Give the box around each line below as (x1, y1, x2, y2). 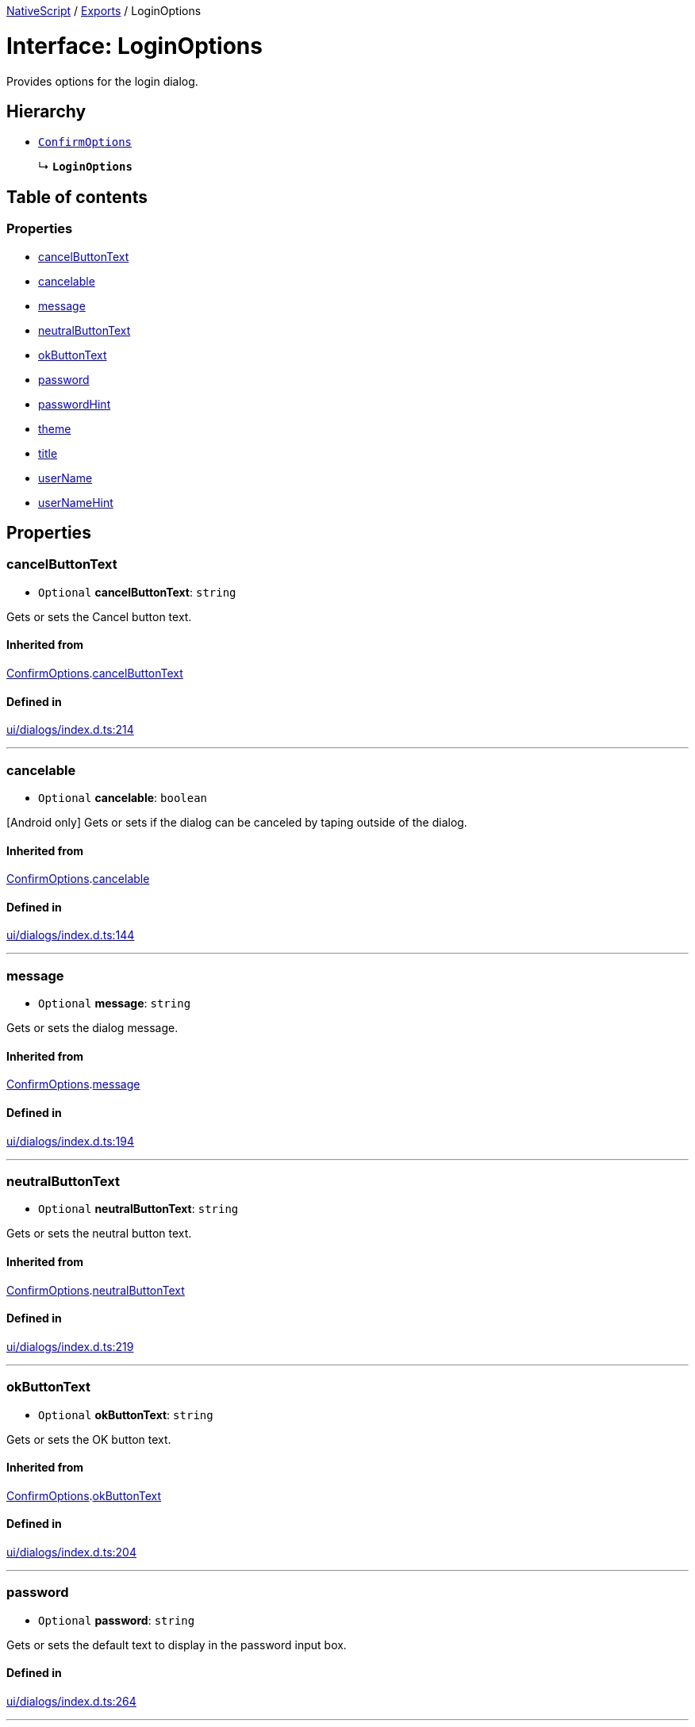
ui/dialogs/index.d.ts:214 (6, 723, 134, 737)
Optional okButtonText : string (38, 1407, 213, 1422)
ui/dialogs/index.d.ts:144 (6, 928, 135, 942)
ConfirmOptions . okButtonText (6, 1488, 162, 1502)
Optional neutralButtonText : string (38, 1202, 239, 1216)
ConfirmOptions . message (6, 1077, 140, 1092)
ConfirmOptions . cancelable (6, 872, 150, 886)
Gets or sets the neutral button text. (6, 1226, 192, 1241)
